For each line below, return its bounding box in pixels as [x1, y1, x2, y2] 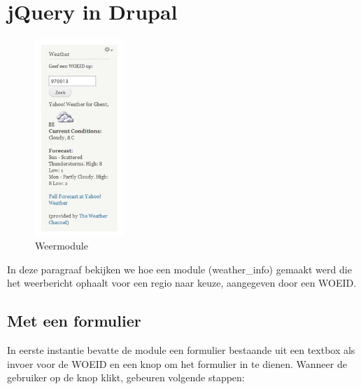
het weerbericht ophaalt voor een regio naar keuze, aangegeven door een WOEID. [7, 275, 357, 290]
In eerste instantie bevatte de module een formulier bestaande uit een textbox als [7, 343, 355, 357]
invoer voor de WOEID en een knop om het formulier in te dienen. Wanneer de [7, 356, 347, 371]
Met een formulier [7, 310, 141, 332]
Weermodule [35, 238, 88, 253]
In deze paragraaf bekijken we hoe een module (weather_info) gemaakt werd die [7, 261, 352, 276]
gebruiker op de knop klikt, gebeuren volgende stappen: [7, 370, 245, 385]
